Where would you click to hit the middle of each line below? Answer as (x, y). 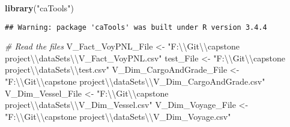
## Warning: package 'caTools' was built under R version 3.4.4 (136, 27)
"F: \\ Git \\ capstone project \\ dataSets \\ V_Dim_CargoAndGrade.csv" (135, 81)
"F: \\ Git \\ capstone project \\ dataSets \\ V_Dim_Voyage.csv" (118, 116)
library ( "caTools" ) (39, 8)
